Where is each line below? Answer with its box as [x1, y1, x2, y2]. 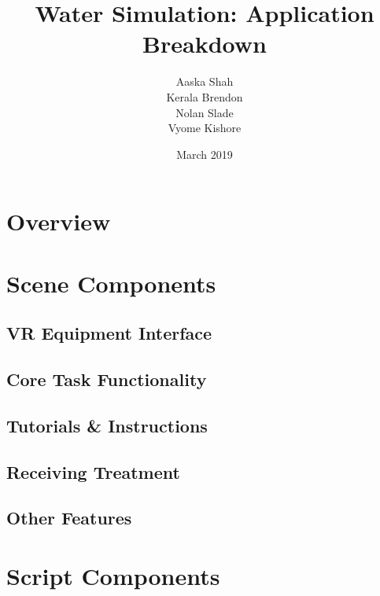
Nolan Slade [175, 104, 234, 120]
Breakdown [142, 28, 267, 60]
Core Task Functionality [6, 367, 207, 392]
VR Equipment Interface [6, 321, 212, 345]
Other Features [6, 506, 132, 530]
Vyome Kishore [168, 120, 242, 136]
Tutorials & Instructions [6, 413, 208, 437]
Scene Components [6, 267, 216, 299]
